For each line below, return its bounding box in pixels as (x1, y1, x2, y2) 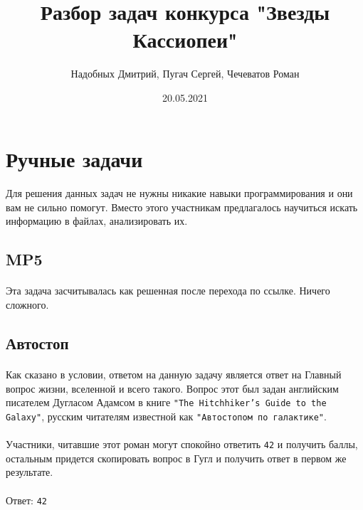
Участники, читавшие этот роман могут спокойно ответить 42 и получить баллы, (6, 437, 358, 452)
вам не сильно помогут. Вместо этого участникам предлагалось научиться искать (6, 199, 358, 214)
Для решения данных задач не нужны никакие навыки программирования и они (6, 186, 353, 201)
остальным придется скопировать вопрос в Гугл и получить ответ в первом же (6, 450, 347, 465)
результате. (6, 464, 53, 479)
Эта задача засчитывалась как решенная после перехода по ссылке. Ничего (6, 283, 330, 298)
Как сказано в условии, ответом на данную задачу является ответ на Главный (6, 367, 342, 381)
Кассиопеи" (132, 25, 238, 54)
